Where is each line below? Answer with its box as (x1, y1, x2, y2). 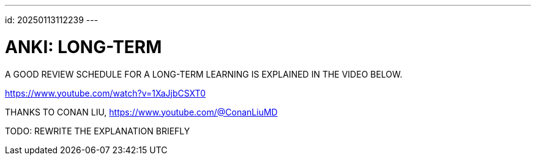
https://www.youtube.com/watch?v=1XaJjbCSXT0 (5, 87, 206, 98)
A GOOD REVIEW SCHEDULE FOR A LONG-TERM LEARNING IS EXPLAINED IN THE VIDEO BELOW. (5, 68, 403, 79)
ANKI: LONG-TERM (5, 36, 162, 57)
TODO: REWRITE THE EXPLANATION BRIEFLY (5, 125, 190, 136)
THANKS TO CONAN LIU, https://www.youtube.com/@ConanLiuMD (5, 106, 278, 117)
